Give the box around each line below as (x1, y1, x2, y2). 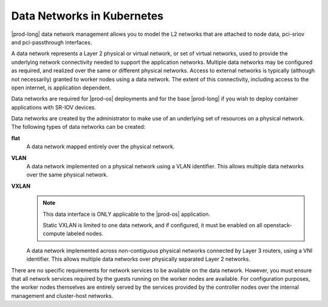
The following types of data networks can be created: (11, 123, 146, 131)
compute (43, 230, 66, 237)
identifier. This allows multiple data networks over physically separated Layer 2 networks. (26, 255, 251, 263)
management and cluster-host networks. (11, 292, 114, 299)
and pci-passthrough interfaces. (11, 38, 92, 46)
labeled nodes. (66, 230, 103, 237)
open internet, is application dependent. (11, 84, 112, 91)
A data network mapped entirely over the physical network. (26, 143, 175, 150)
